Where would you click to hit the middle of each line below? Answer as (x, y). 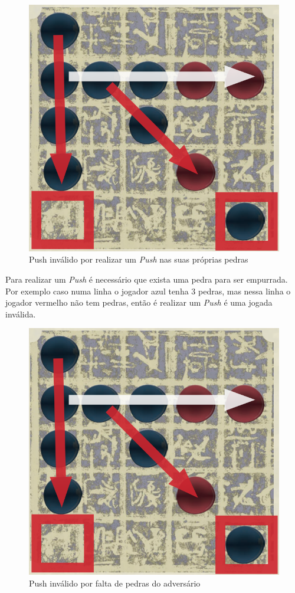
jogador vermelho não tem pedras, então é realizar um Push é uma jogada (139, 302)
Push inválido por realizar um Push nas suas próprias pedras (139, 259)
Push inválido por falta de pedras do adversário (115, 583)
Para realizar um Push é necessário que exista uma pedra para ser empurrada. (147, 279)
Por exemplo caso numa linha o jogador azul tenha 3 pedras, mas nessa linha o (148, 291)
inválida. (21, 314)
